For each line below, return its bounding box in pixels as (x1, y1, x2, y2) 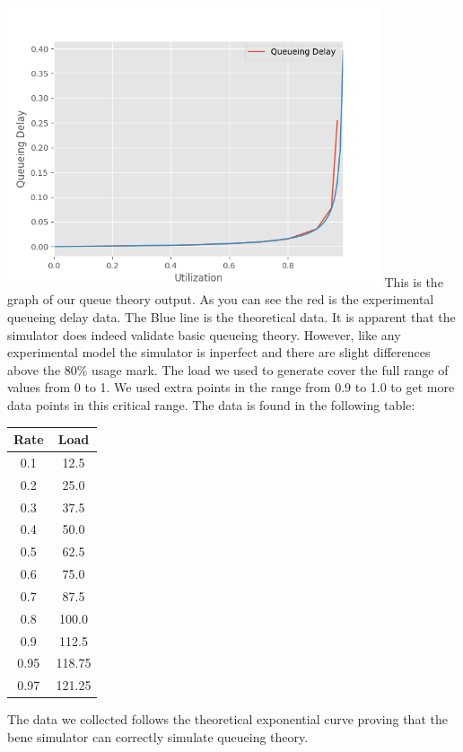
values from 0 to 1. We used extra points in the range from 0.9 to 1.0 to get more (7, 378, 455, 397)
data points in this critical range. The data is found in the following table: (7, 395, 415, 414)
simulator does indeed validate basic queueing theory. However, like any (7, 325, 401, 344)
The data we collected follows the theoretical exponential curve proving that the (7, 710, 448, 729)
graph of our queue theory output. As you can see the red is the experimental (7, 290, 434, 309)
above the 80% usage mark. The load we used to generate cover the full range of (7, 360, 449, 379)
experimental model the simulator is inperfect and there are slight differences (7, 343, 431, 362)
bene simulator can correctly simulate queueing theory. (7, 728, 309, 747)
